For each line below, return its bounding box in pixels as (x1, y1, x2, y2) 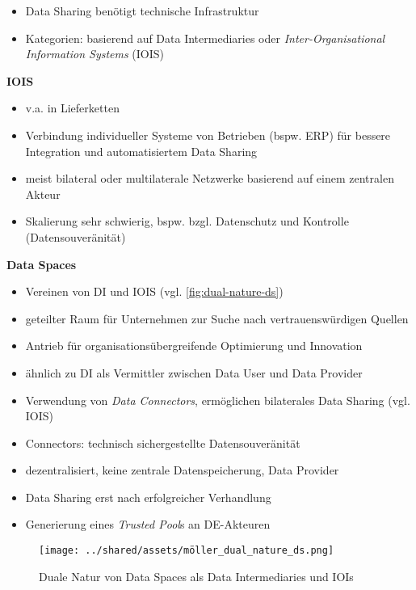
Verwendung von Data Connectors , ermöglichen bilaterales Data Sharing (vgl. (25, 391, 410, 408)
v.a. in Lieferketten (25, 99, 120, 116)
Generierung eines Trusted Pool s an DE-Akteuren (25, 516, 271, 533)
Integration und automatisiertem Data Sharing (25, 142, 258, 159)
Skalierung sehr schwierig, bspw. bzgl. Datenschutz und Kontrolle (25, 213, 349, 230)
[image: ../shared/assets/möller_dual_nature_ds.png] (39, 545, 334, 557)
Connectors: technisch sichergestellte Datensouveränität (25, 434, 300, 451)
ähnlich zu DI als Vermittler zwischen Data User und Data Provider (25, 364, 363, 381)
